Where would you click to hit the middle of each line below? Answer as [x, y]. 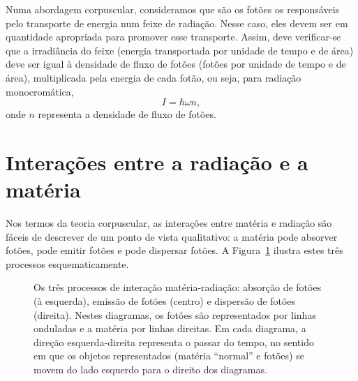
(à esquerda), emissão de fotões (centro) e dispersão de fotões [165, 301]
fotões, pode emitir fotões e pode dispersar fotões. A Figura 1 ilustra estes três [174, 250]
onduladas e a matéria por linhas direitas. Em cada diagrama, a [170, 328]
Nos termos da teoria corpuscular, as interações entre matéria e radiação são [169, 223]
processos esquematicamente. [67, 263]
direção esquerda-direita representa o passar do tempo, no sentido [174, 342]
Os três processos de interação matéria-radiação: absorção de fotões [178, 287]
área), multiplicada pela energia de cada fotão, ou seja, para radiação [154, 77]
